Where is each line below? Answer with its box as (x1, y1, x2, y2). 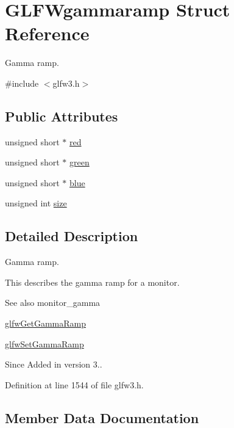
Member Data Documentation (5, 408, 199, 427)
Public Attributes (5, 106, 118, 125)
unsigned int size (5, 197, 67, 209)
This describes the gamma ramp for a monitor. (5, 275, 180, 288)
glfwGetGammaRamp (5, 317, 86, 330)
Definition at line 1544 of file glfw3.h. (5, 378, 144, 391)
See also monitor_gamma (5, 296, 101, 309)
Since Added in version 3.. (5, 358, 102, 371)
